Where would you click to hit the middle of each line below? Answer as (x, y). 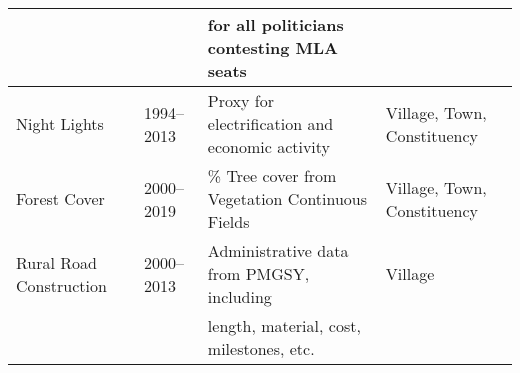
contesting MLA (273, 47)
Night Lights (60, 123)
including (239, 296)
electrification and (270, 123)
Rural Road (56, 262)
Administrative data (278, 250)
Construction (61, 285)
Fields (228, 221)
